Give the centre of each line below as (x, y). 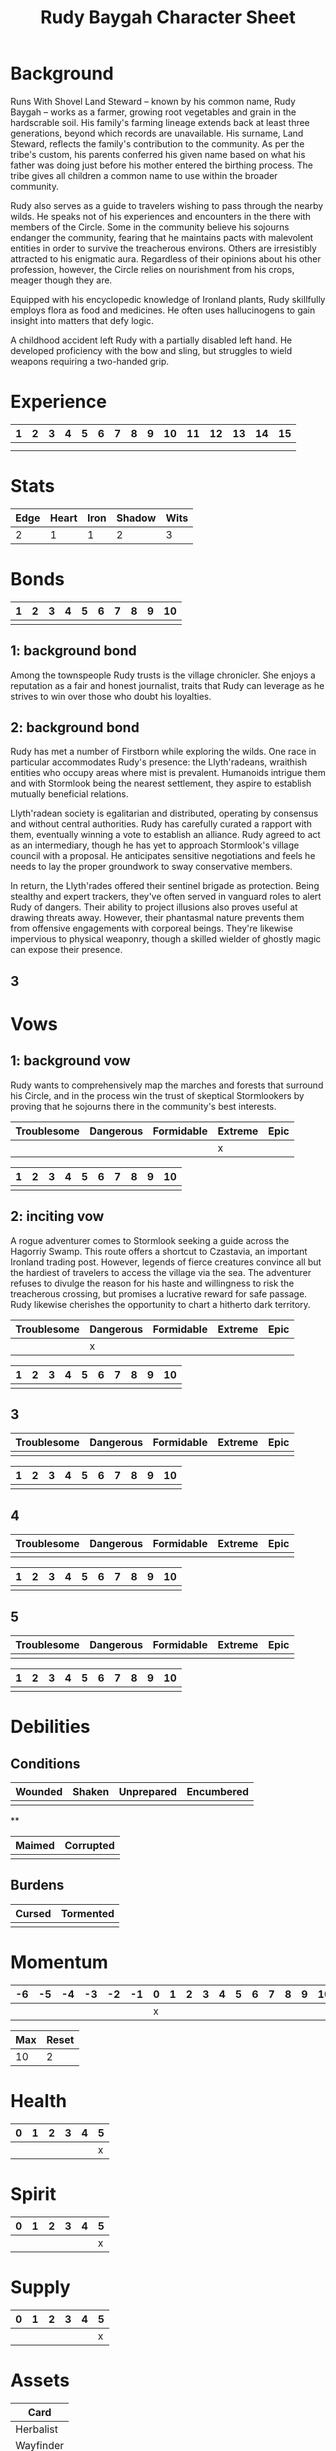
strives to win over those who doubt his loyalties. (111, 696)
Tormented (87, 1913)
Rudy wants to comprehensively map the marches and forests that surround (167, 1085)
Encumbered (218, 1792)
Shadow (136, 518)
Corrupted (89, 1846)
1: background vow (70, 1061)
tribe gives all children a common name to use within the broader (144, 175)
